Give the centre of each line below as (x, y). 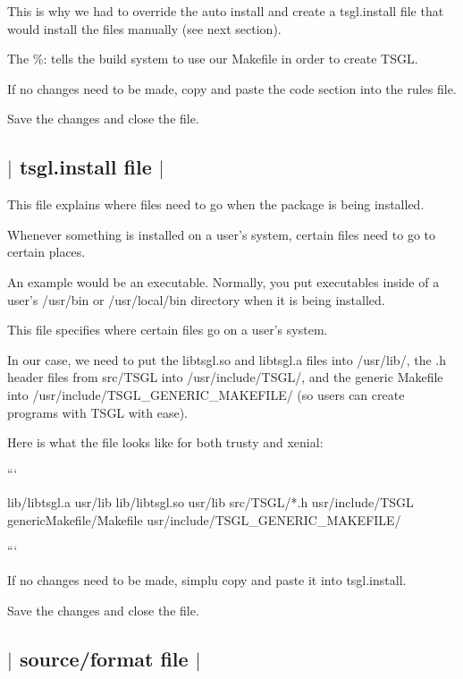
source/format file (104, 658)
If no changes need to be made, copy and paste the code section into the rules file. (232, 88)
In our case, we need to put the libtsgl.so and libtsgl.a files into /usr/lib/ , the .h (227, 359)
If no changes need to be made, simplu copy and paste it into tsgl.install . (207, 580)
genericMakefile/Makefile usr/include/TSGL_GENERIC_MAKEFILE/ (204, 519)
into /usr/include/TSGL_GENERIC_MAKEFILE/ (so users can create (206, 394)
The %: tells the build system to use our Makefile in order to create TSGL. (213, 59)
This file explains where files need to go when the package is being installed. (216, 204)
